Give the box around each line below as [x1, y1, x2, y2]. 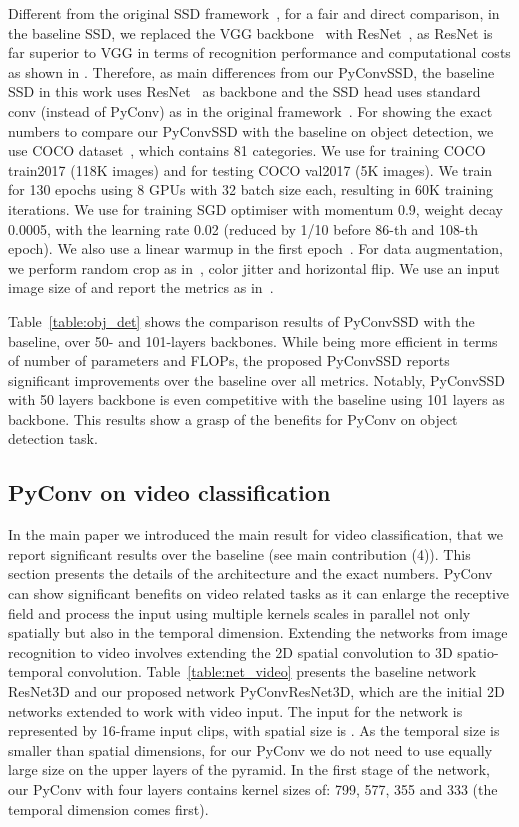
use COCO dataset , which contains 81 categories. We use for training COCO [8, 140, 486, 161]
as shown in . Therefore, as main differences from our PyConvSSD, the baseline [8, 61, 495, 82]
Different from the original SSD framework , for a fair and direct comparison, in [8, 3, 500, 23]
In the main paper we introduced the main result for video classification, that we [8, 524, 504, 545]
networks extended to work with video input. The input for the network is [8, 700, 463, 721]
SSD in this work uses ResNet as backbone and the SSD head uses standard [8, 81, 481, 102]
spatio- [457, 641, 499, 662]
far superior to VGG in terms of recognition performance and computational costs [8, 42, 511, 63]
